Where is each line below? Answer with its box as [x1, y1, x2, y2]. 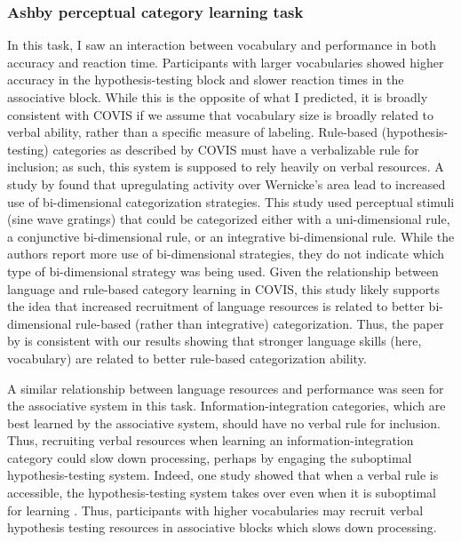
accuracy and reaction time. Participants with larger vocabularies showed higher [7, 52, 444, 71]
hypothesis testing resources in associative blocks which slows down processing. [7, 518, 437, 537]
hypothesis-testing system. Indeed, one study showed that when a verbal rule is [7, 466, 439, 484]
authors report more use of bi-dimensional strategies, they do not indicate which [7, 244, 445, 263]
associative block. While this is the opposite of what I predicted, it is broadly [7, 88, 428, 106]
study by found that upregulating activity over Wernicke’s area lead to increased [7, 174, 446, 193]
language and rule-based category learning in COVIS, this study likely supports [7, 279, 441, 298]
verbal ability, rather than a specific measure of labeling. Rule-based [7, 123, 378, 141]
